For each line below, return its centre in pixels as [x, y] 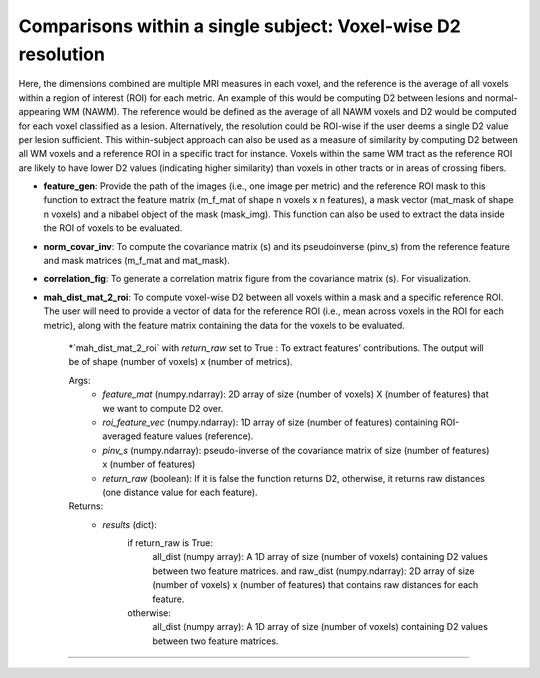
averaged [122, 436]
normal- [502, 97]
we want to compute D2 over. [163, 408]
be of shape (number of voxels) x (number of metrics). [181, 362]
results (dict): [129, 524]
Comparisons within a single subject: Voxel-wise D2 [240, 26]
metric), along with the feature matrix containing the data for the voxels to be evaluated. [224, 325]
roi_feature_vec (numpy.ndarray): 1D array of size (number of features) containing [270, 422]
